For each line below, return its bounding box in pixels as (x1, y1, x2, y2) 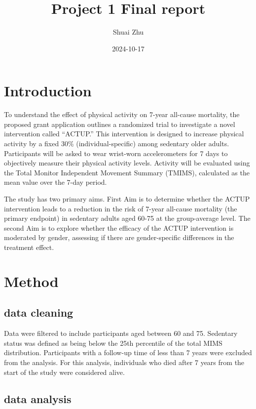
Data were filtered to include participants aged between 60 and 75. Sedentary (4, 328, 238, 338)
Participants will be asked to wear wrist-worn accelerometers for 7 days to (4, 148, 228, 158)
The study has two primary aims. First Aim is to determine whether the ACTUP (4, 194, 250, 204)
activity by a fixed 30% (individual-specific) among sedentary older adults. (4, 138, 229, 149)
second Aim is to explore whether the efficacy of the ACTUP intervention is (4, 222, 234, 233)
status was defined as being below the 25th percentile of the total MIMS (4, 337, 222, 348)
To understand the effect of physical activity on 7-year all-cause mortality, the (4, 109, 240, 120)
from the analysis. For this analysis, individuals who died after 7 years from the (4, 357, 245, 367)
